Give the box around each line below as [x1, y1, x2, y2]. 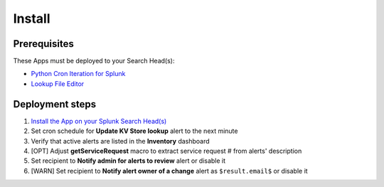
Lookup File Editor [31, 79, 85, 88]
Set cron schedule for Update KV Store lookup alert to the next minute [31, 127, 238, 135]
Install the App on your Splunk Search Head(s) [31, 117, 167, 125]
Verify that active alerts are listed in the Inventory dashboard [31, 137, 210, 145]
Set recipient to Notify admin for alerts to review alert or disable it [31, 156, 226, 165]
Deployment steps [13, 98, 96, 110]
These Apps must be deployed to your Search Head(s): [13, 57, 175, 65]
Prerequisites [13, 38, 74, 50]
